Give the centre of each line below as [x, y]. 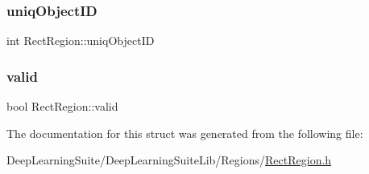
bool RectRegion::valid [62, 106]
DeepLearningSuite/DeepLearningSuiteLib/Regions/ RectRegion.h [169, 160]
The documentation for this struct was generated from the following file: [185, 133]
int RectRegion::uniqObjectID [81, 40]
